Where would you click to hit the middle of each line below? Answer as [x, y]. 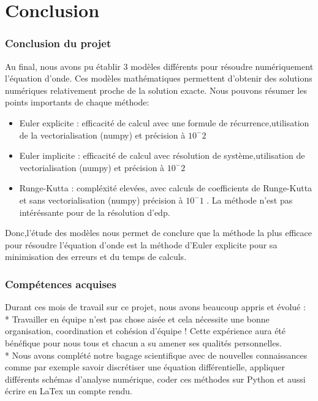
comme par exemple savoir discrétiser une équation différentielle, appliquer [145, 367]
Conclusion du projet [58, 43]
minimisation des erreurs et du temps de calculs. [96, 257]
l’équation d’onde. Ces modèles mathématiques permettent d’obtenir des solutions [159, 78]
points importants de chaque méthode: [77, 102]
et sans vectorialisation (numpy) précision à [101, 200]
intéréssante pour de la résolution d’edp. [95, 212]
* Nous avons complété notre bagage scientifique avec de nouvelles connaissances [156, 355]
